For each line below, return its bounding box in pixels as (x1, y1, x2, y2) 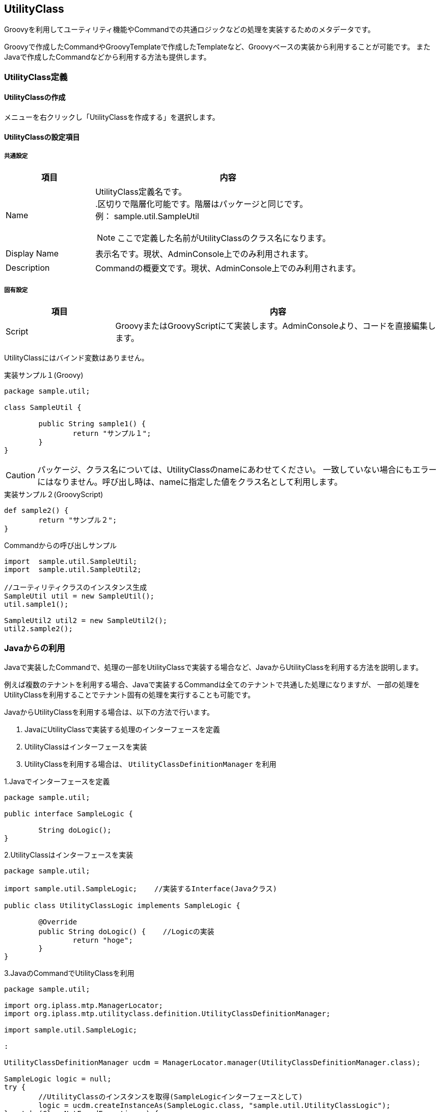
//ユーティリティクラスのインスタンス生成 (4, 583, 147, 592)
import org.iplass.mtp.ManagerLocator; (4, 1001, 163, 1010)
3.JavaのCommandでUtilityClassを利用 (4, 968, 134, 977)
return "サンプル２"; (38, 516, 117, 525)
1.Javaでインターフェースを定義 (4, 777, 110, 786)
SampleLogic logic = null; (4, 1074, 112, 1083)
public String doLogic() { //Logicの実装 (38, 927, 214, 936)
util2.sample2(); (4, 625, 73, 633)
